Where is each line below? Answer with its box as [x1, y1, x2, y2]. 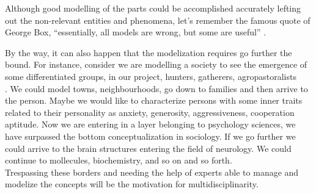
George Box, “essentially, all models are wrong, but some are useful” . [5, 26, 266, 38]
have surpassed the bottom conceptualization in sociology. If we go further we [5, 129, 296, 142]
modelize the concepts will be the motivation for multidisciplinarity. [5, 178, 259, 190]
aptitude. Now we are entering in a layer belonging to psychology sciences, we [5, 118, 296, 131]
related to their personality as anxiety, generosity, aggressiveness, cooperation [5, 106, 295, 118]
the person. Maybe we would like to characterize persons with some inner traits [5, 94, 303, 107]
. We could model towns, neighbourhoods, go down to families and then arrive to [5, 82, 308, 95]
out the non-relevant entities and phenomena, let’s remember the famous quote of [5, 13, 310, 26]
